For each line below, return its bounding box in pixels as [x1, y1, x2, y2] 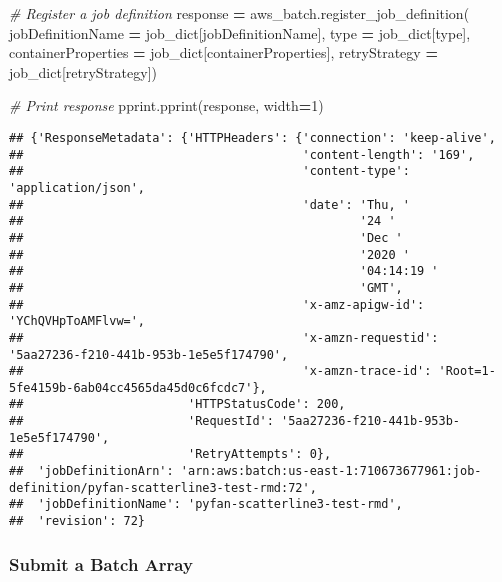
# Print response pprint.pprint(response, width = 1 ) [9, 95, 324, 116]
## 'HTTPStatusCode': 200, [9, 397, 346, 412]
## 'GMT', [9, 280, 403, 295]
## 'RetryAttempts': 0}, [9, 447, 332, 462]
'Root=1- [438, 364, 496, 379]
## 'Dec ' [9, 230, 403, 245]
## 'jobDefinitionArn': [9, 464, 174, 479]
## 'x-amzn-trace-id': [9, 364, 432, 379]
